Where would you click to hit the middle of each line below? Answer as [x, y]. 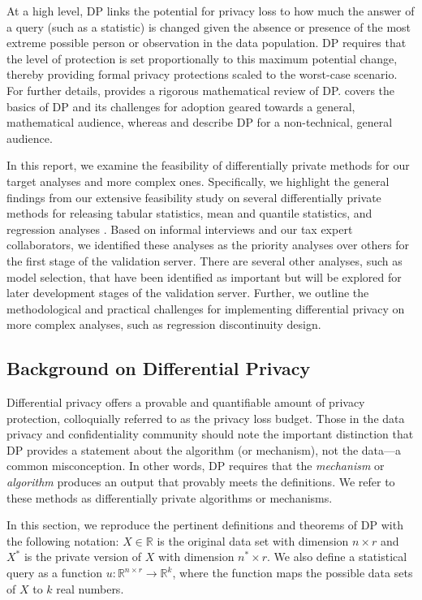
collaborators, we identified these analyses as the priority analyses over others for [208, 245]
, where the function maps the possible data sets [293, 573]
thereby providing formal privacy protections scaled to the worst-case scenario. [202, 74]
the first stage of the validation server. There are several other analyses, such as [205, 260]
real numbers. [90, 588]
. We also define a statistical [337, 557]
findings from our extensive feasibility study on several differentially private [194, 197]
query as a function [54, 573]
